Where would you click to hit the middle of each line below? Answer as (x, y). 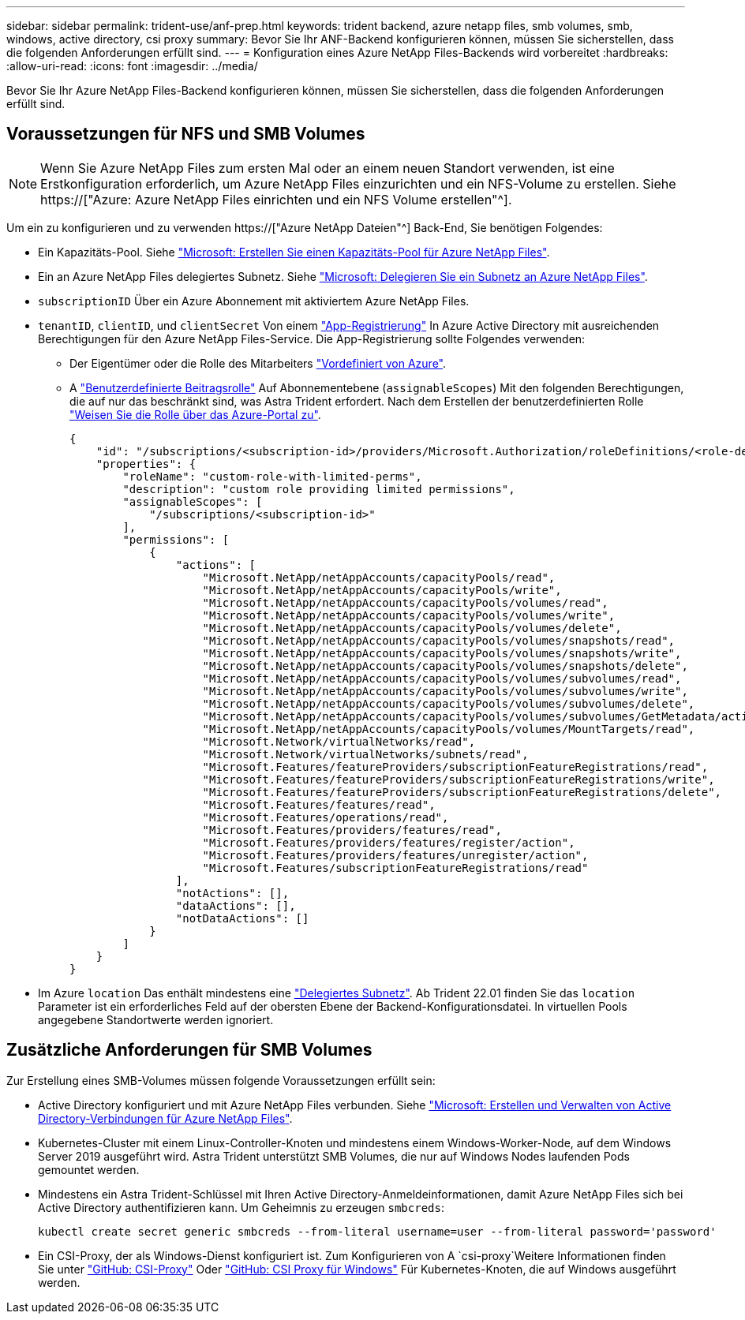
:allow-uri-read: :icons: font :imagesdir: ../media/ (132, 66)
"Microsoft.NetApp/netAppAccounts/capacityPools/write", (382, 590)
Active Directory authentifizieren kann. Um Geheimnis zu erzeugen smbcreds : (241, 1207)
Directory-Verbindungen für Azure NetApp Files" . (165, 1118)
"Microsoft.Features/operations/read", (326, 817)
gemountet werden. (89, 1169)
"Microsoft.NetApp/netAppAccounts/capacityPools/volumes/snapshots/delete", (445, 666)
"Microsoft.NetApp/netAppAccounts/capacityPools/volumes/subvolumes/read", (442, 678)
